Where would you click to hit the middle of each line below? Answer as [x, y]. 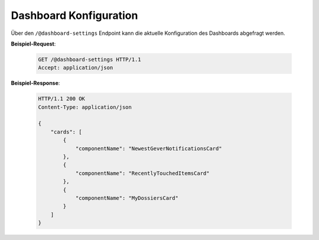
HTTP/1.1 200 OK [62, 99]
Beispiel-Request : [33, 44]
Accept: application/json [76, 68]
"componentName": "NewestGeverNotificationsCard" [149, 148]
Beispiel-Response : [35, 83]
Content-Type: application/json [85, 107]
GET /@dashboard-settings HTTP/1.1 [89, 59]
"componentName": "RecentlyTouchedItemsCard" [142, 173]
